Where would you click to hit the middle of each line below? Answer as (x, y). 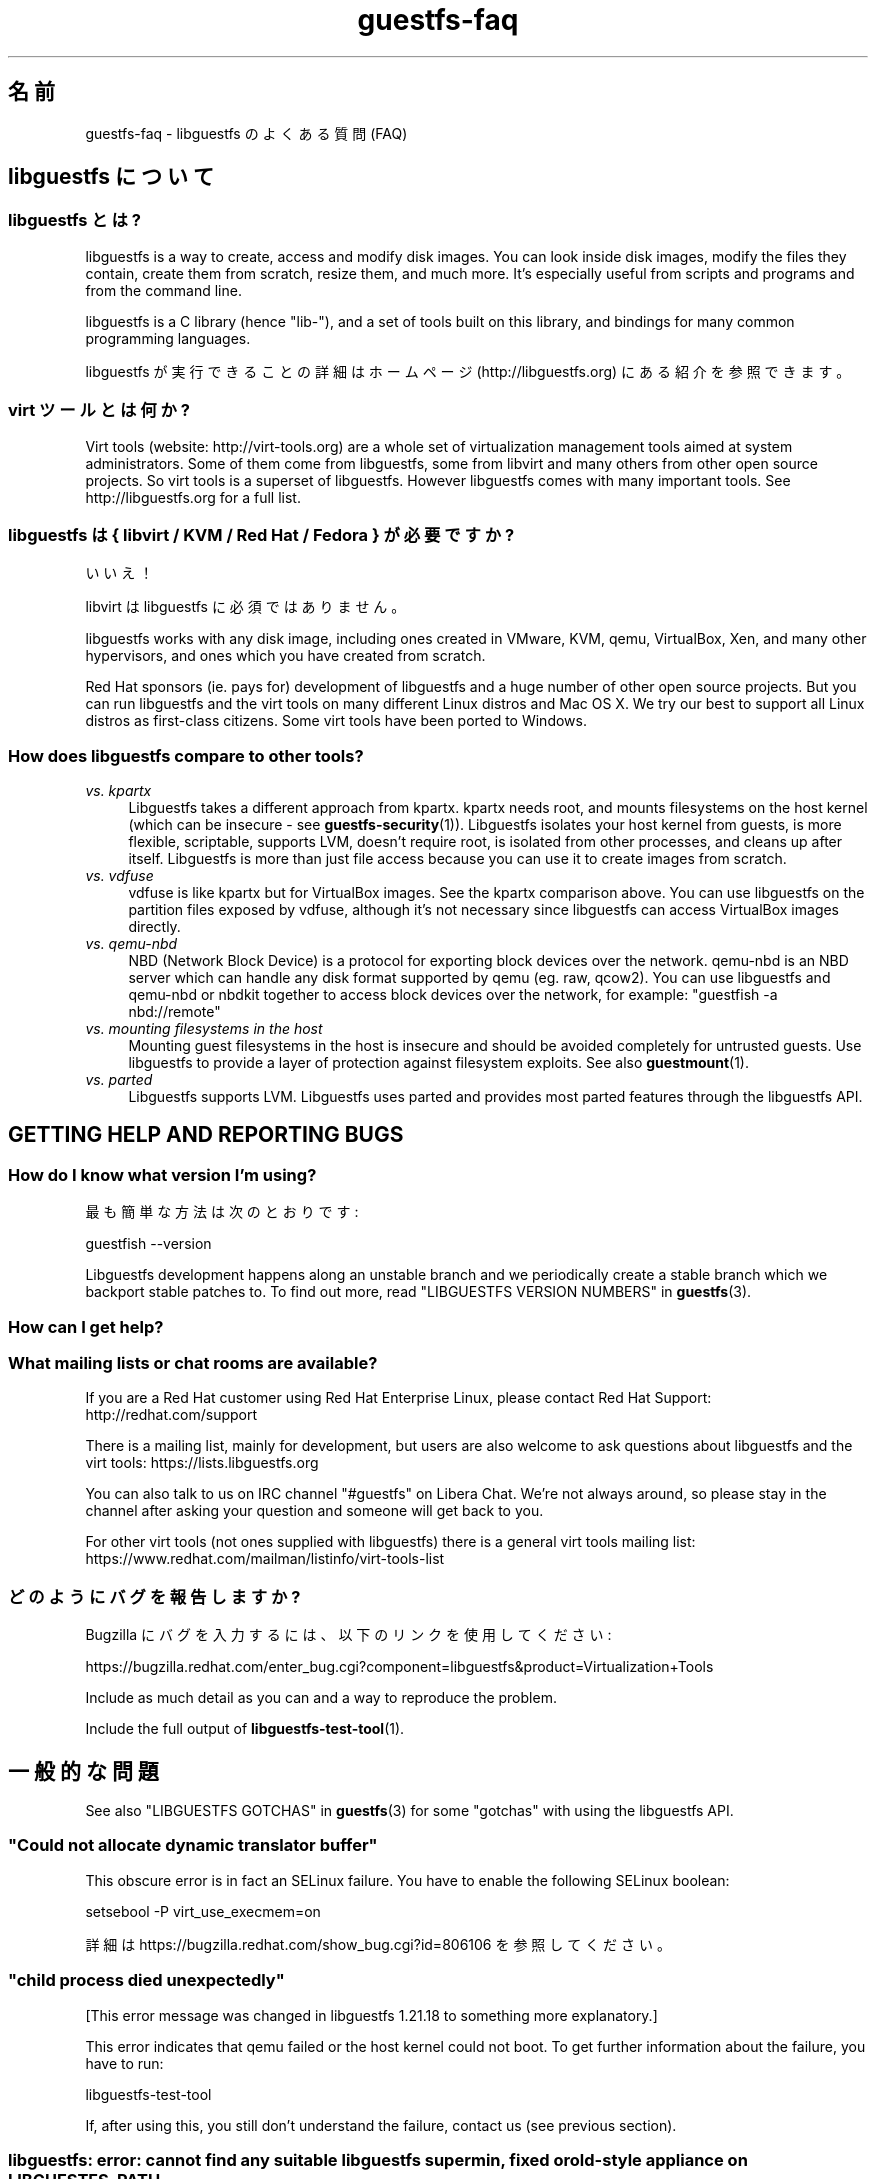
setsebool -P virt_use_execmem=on (203, 1911)
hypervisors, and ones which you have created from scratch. (285, 656)
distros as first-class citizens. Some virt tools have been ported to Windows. (336, 721)
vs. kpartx (118, 791)
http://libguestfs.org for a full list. (193, 497)
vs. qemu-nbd (131, 944)
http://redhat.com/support (171, 1415)
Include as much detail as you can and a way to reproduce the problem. (321, 1698)
